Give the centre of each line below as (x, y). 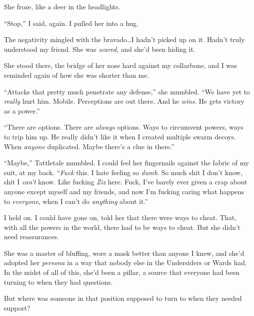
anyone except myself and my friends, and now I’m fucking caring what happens (124, 191)
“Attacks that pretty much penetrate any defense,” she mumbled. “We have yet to (127, 91)
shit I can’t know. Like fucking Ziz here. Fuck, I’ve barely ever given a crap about (126, 182)
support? (17, 307)
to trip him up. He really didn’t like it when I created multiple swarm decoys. (120, 136)
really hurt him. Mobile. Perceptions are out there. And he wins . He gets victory (124, 101)
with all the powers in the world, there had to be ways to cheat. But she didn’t (122, 227)
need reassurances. (32, 237)
